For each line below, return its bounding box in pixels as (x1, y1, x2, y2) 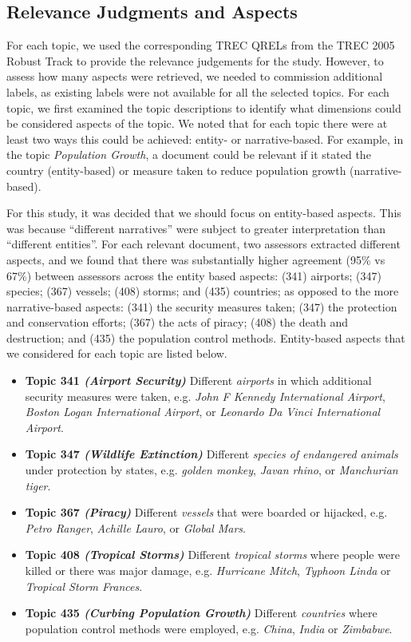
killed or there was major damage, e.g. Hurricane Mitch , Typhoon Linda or (25, 562, 391, 579)
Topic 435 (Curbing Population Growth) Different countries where (25, 604, 377, 621)
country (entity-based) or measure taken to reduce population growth (6, 161, 346, 178)
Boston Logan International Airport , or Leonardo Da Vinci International (25, 403, 381, 420)
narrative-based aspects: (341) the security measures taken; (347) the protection (6, 298, 397, 315)
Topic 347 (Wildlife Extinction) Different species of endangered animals (25, 446, 398, 462)
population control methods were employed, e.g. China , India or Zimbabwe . (25, 620, 393, 636)
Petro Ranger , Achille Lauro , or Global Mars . (25, 519, 247, 536)
